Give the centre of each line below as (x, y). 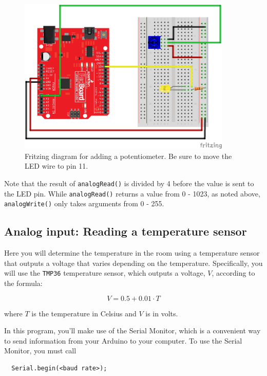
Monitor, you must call (40, 351)
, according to (233, 273)
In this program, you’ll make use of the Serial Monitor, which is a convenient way (132, 330)
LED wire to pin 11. (56, 166)
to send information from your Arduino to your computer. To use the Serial (123, 340)
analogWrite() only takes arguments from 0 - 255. (84, 203)
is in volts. (162, 313)
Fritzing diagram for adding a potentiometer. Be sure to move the (128, 156)
